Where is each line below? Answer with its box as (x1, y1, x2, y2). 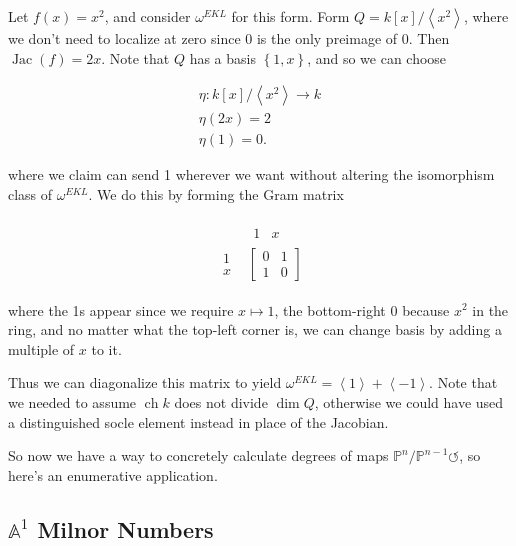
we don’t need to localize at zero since (8, 28, 241, 48)
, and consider (104, 6, 191, 26)
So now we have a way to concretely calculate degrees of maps (8, 445, 389, 466)
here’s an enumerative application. (8, 464, 218, 485)
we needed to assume (8, 391, 137, 412)
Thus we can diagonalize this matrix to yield (8, 372, 282, 393)
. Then (408, 28, 450, 48)
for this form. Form (231, 6, 350, 26)
